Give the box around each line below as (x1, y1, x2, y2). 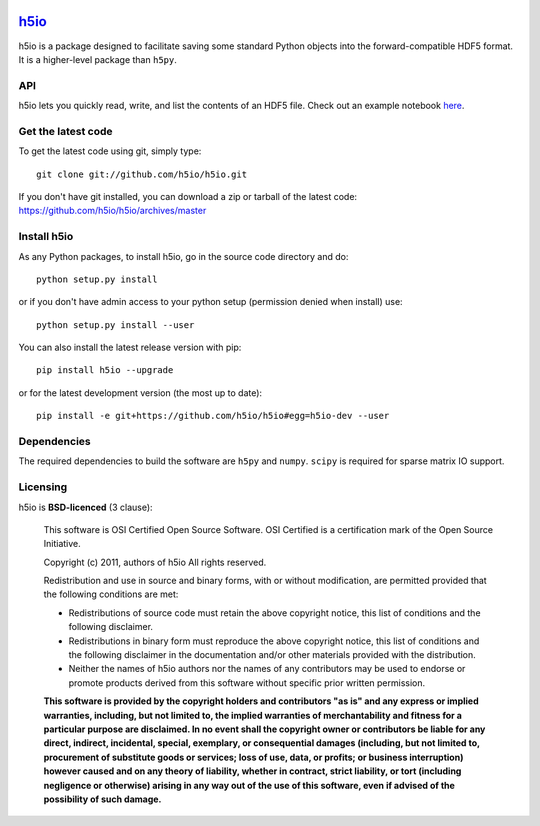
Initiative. (43, 538, 82, 550)
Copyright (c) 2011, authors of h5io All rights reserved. (43, 556, 267, 568)
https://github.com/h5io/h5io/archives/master (18, 205, 207, 217)
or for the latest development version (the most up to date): (18, 386, 263, 399)
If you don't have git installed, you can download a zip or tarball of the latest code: (18, 190, 358, 202)
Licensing (18, 480, 68, 494)
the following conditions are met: (43, 588, 179, 600)
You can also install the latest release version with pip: (18, 341, 242, 354)
